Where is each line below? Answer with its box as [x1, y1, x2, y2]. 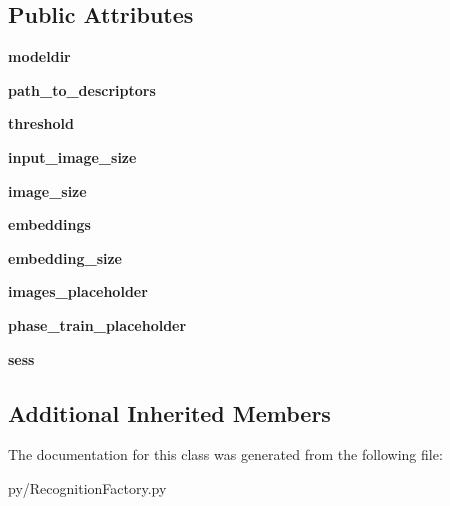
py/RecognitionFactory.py [8, 477, 167, 498]
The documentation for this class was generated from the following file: [8, 444, 443, 465]
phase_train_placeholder [8, 314, 187, 335]
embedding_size [8, 247, 122, 268]
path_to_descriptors [8, 79, 156, 100]
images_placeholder [8, 281, 148, 302]
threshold [8, 113, 74, 134]
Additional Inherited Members [8, 397, 331, 428]
